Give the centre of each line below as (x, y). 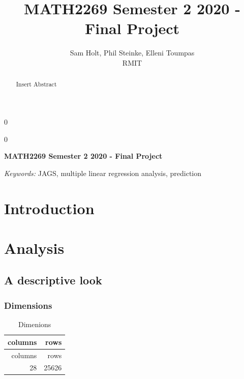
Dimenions (35, 324)
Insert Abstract (36, 84)
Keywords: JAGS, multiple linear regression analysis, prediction (103, 173)
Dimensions (28, 305)
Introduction (49, 208)
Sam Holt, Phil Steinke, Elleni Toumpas (132, 53)
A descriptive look (53, 280)
